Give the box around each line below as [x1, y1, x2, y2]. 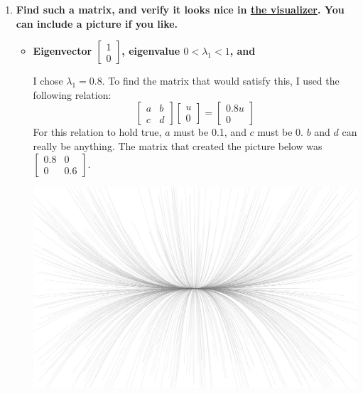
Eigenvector [33, 43, 92, 58]
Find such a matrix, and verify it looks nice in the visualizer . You [16, 2, 345, 16]
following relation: [33, 87, 112, 102]
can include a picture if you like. [16, 16, 178, 31]
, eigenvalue [121, 43, 180, 58]
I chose [33, 73, 63, 88]
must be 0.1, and [173, 124, 246, 139]
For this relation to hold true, [33, 124, 162, 139]
